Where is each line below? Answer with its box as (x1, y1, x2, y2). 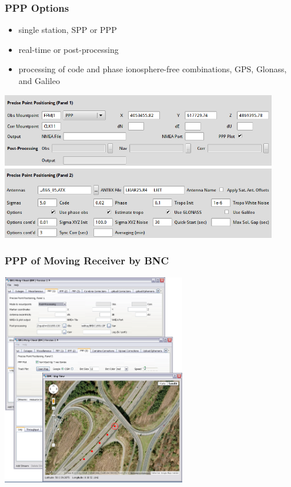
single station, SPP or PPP (18, 23, 117, 36)
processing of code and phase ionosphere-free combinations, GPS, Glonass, (18, 63, 287, 75)
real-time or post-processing (18, 43, 119, 55)
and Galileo (18, 75, 60, 86)
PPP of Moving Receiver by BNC (5, 253, 169, 268)
